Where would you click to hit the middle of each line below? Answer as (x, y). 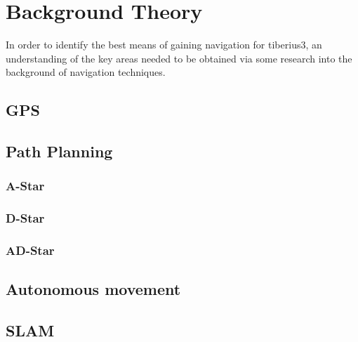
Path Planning (59, 151)
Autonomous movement (93, 289)
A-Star (25, 186)
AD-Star (30, 250)
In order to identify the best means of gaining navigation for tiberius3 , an (164, 45)
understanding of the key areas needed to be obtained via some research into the (179, 58)
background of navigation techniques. (86, 72)
